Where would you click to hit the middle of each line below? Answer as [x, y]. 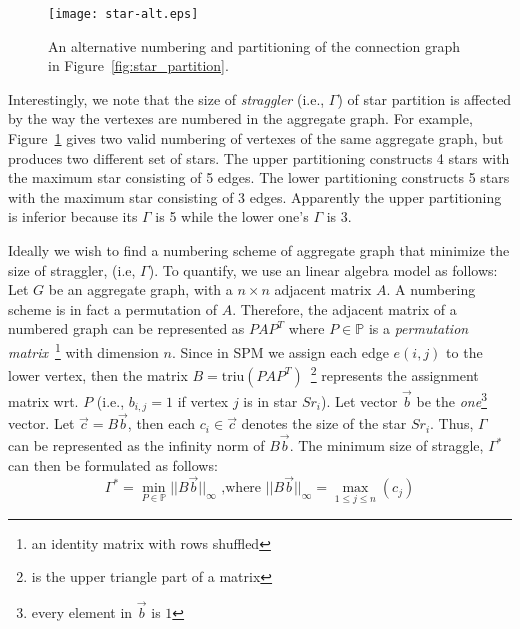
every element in [82, 612]
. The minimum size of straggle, [386, 445]
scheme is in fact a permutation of [113, 308]
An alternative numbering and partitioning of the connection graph [254, 45]
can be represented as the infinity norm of [136, 445]
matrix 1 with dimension [83, 350]
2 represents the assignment [394, 373]
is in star [270, 400]
